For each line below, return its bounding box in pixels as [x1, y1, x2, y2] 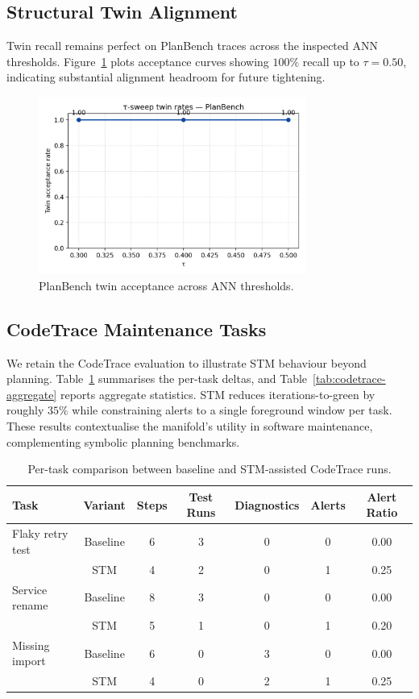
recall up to [302, 52, 359, 69]
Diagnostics [234, 496, 300, 513]
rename [12, 597, 48, 614]
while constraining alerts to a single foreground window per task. [72, 402, 392, 418]
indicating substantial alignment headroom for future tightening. [6, 69, 326, 85]
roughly [6, 402, 44, 418]
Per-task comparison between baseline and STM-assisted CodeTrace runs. [27, 460, 392, 477]
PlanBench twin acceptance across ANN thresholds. [39, 277, 294, 293]
